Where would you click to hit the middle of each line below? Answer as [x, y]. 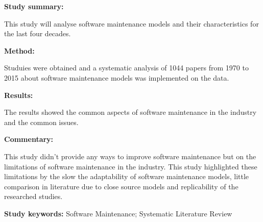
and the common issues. [41, 122]
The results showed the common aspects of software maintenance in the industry [130, 112]
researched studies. [33, 196]
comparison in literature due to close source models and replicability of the [121, 186]
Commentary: [29, 139]
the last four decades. [38, 33]
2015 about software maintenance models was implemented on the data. [117, 77]
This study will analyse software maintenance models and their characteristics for [131, 23]
